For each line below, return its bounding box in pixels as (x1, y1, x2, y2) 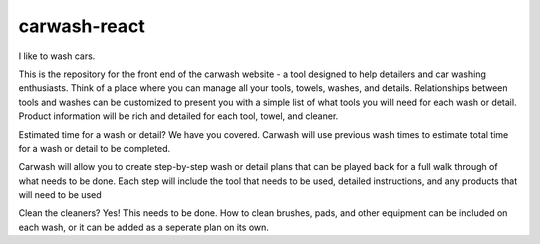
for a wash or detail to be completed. (18, 142, 171, 154)
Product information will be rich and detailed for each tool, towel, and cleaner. (18, 110, 339, 122)
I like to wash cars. (18, 50, 96, 62)
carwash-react (18, 15, 145, 37)
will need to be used (18, 189, 102, 201)
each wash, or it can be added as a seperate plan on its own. (18, 221, 270, 233)
